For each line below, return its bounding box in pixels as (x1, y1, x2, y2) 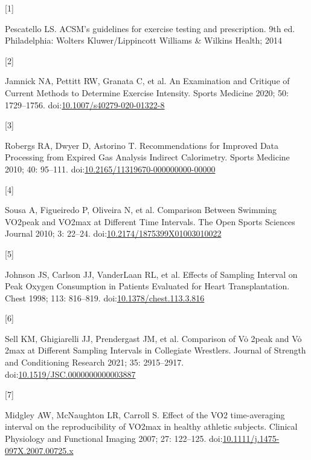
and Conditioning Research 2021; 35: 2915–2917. (5, 356, 184, 369)
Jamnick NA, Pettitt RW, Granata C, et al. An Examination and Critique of (5, 74, 290, 87)
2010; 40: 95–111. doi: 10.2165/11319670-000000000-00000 (5, 162, 216, 175)
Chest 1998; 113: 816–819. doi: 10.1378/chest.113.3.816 (5, 291, 205, 304)
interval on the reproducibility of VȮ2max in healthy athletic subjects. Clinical (5, 420, 298, 433)
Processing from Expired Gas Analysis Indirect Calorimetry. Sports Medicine (5, 151, 290, 163)
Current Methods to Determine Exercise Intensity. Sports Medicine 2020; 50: (5, 86, 289, 99)
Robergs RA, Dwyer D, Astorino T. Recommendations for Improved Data (5, 139, 279, 151)
